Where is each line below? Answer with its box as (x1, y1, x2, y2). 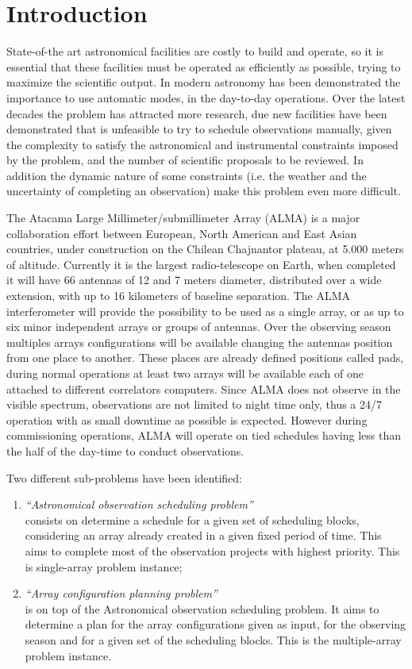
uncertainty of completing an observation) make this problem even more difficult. (6, 183, 401, 199)
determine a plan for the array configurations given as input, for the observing (25, 616, 406, 632)
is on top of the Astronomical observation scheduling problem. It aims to (25, 600, 379, 617)
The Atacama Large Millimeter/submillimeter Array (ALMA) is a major (6, 210, 360, 226)
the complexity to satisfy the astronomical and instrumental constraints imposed (6, 136, 399, 152)
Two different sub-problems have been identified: (6, 469, 242, 486)
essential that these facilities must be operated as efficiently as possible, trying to (6, 58, 401, 75)
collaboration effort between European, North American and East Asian (6, 225, 357, 241)
